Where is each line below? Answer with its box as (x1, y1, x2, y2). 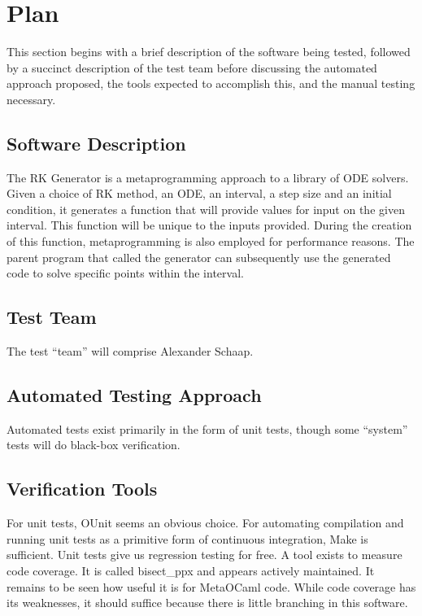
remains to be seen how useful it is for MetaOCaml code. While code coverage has (7, 578, 416, 595)
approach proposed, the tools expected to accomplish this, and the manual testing (7, 75, 415, 92)
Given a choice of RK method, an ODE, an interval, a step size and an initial (7, 185, 392, 202)
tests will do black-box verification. (7, 436, 181, 453)
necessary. (7, 90, 56, 107)
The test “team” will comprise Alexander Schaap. (7, 343, 254, 360)
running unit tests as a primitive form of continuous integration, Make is (7, 530, 368, 547)
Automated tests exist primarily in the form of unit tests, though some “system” (7, 420, 408, 437)
